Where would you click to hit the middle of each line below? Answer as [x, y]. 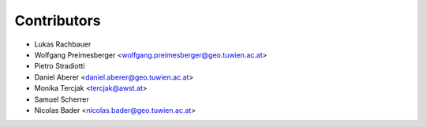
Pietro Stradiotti [60, 66]
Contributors [58, 21]
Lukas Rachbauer [63, 44]
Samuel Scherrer [62, 99]
